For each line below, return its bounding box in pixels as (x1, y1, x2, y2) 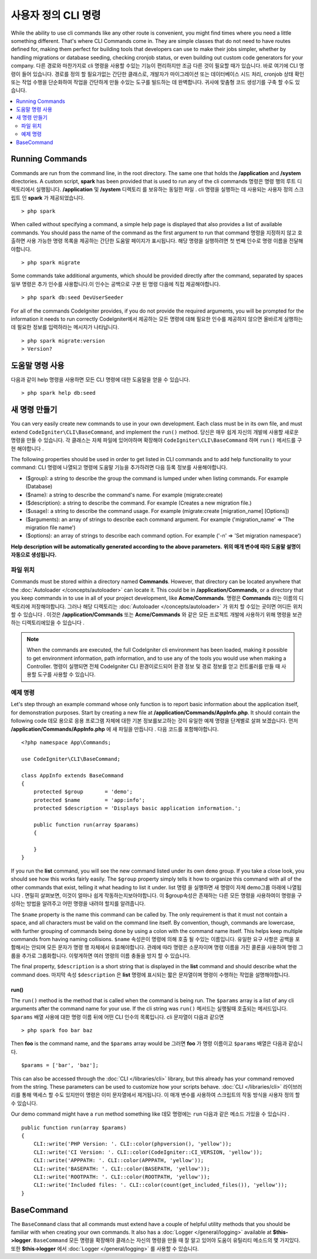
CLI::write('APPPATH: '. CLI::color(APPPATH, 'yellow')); (33, 1157, 204, 1164)
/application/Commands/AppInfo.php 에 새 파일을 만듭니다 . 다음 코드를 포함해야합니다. (11, 726, 219, 733)
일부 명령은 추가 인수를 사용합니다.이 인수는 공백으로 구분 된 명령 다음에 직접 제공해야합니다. (11, 280, 221, 287)
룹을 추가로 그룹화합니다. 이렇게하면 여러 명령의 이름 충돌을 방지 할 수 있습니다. (11, 952, 191, 959)
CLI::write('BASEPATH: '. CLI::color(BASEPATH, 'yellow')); (33, 1165, 211, 1172)
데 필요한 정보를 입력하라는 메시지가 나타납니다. (11, 324, 120, 331)
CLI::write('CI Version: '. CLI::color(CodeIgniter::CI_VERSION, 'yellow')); (33, 1149, 263, 1156)
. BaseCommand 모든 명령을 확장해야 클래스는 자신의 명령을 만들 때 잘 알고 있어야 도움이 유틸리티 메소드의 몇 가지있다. (30, 1237, 301, 1244)
